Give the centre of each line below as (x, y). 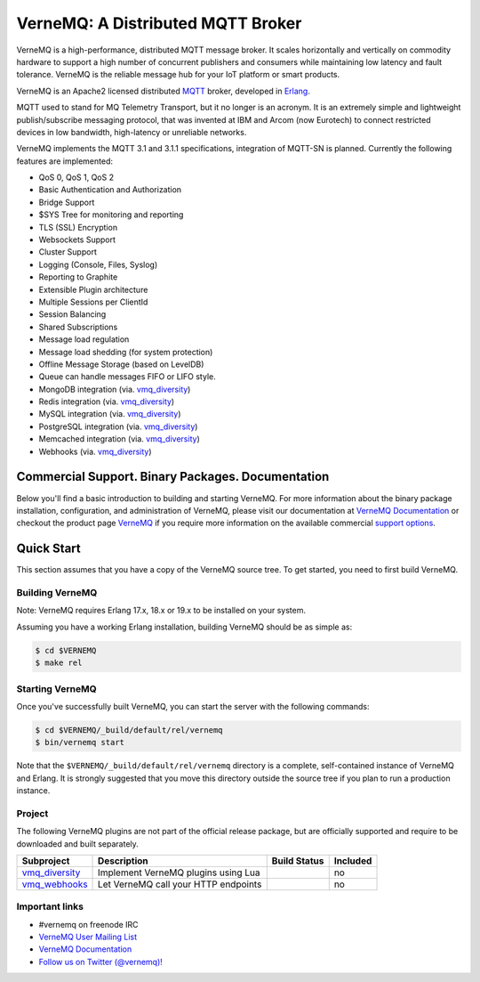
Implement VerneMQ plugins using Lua (180, 872)
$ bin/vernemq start (80, 743)
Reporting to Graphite (78, 277)
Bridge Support (67, 202)
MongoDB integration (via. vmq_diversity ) (115, 389)
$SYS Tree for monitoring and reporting (111, 215)
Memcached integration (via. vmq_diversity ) (119, 439)
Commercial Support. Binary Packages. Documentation (173, 477)
